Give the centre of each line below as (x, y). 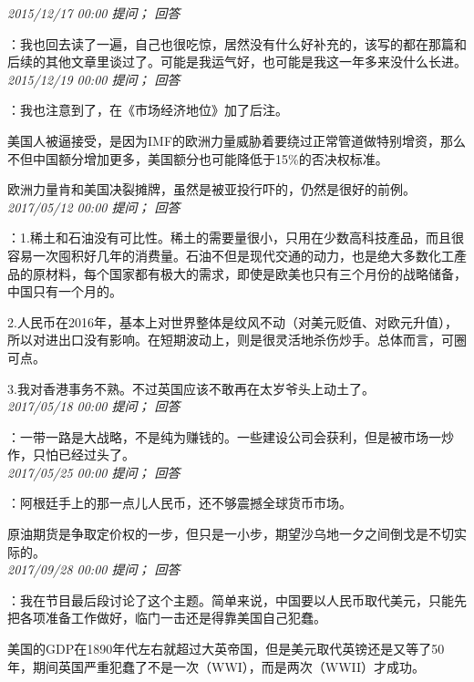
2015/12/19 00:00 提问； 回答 (94, 79)
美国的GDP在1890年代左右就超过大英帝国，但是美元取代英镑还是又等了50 (226, 649)
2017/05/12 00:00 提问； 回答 (94, 207)
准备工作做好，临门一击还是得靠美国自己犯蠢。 (185, 618)
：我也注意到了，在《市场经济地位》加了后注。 (148, 110)
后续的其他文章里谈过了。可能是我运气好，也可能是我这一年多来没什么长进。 (237, 62)
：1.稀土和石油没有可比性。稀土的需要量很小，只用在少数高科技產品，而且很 (236, 238)
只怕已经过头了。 (83, 455)
